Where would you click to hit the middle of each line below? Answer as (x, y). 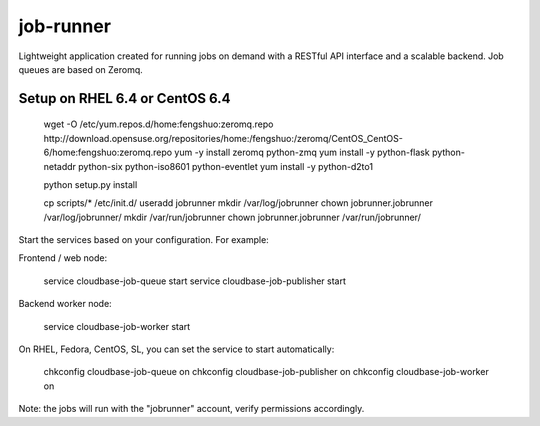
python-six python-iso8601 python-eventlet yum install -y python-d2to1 (226, 166)
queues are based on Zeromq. (81, 69)
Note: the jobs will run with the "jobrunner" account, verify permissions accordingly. (191, 409)
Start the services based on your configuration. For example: (143, 240)
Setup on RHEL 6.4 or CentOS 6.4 (124, 98)
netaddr (60, 166)
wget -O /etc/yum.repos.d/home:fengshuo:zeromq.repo (158, 124)
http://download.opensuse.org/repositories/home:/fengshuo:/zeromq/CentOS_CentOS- (223, 138)
